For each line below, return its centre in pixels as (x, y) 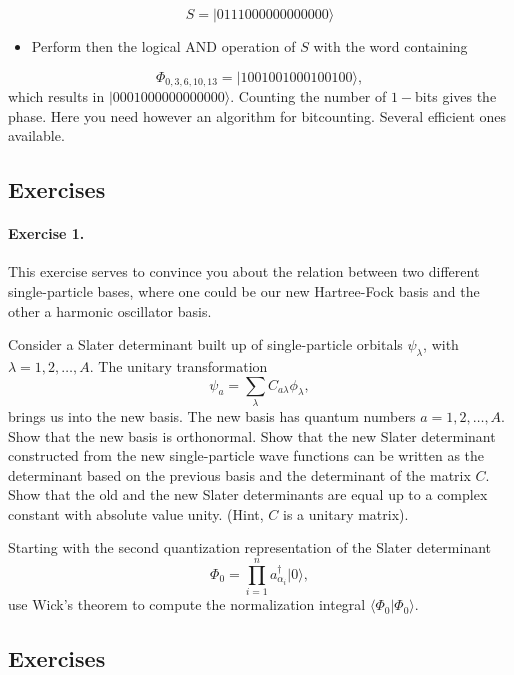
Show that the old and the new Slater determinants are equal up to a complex (248, 494)
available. (36, 135)
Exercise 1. (46, 233)
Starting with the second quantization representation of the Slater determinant (249, 547)
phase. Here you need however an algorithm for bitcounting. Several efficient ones (257, 115)
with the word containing (390, 46)
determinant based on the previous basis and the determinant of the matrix (239, 474)
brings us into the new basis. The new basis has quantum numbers (212, 415)
